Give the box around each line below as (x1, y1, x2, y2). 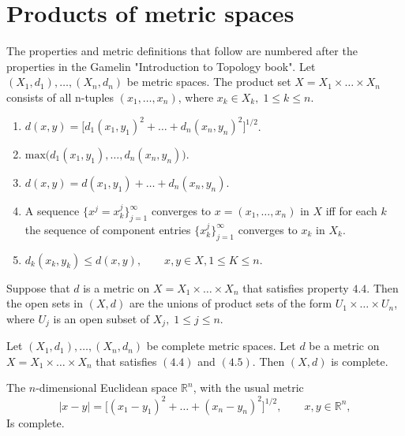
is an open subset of (53, 310, 150, 326)
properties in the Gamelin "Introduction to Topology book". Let (6, 58, 316, 74)
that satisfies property (242, 279, 349, 296)
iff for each (325, 203, 377, 218)
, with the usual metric (193, 379, 304, 396)
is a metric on (83, 279, 150, 296)
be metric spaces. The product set (126, 73, 291, 90)
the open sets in (6, 295, 83, 311)
